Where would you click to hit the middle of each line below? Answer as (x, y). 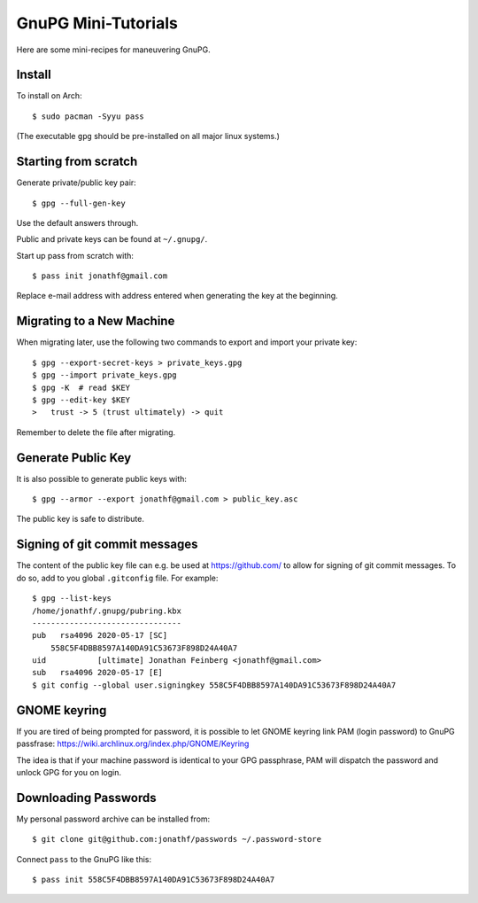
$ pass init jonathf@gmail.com (100, 276)
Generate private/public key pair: (76, 183)
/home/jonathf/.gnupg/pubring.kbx (107, 611)
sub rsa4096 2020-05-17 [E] (98, 673)
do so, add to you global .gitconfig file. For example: (117, 578)
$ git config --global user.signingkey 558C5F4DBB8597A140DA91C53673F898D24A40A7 (214, 685)
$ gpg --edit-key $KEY (81, 400)
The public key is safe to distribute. (81, 519)
